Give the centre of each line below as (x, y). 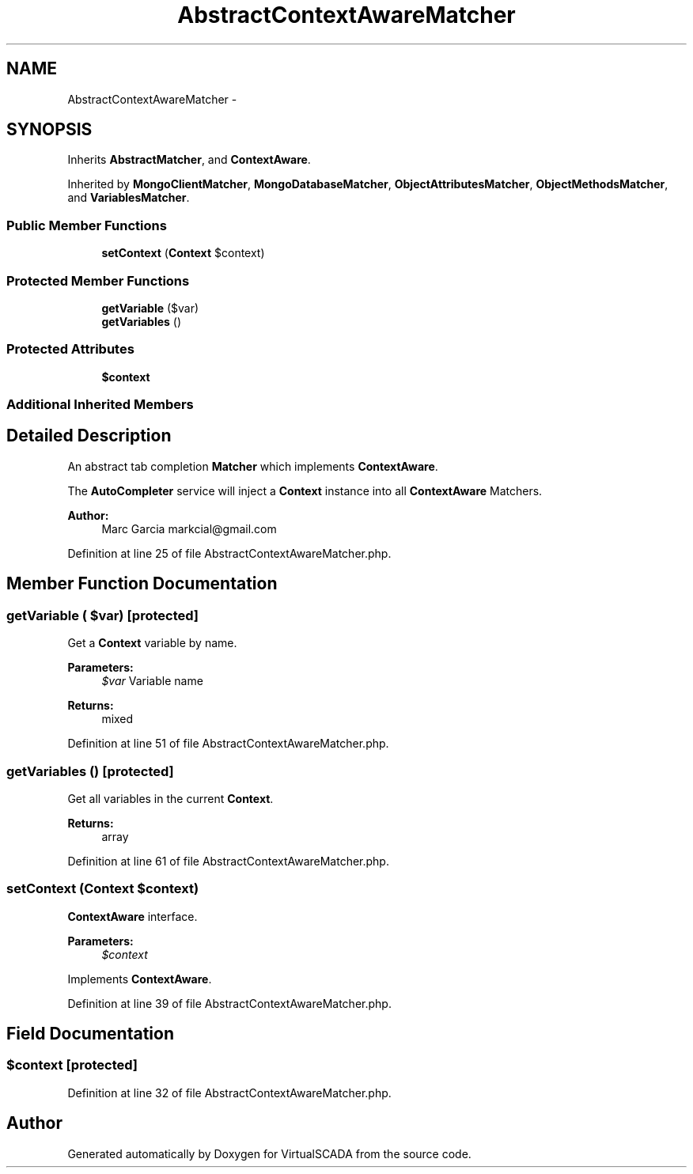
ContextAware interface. (133, 916)
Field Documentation (90, 1034)
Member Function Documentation (142, 584)
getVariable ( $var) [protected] (103, 615)
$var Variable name (152, 681)
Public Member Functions (87, 225)
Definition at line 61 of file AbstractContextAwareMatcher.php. (228, 861)
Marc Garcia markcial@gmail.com (189, 528)
